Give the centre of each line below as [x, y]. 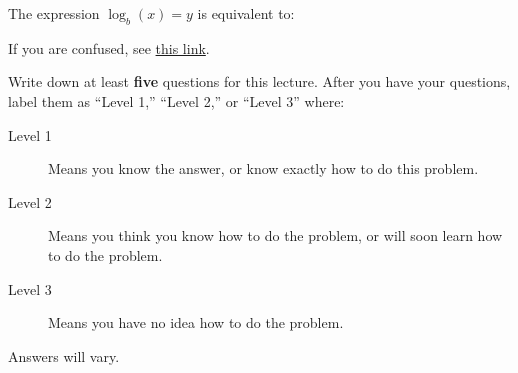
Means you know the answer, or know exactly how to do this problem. [263, 168]
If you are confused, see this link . [109, 47]
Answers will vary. [64, 355]
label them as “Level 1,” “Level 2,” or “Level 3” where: [176, 100]
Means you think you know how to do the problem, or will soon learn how [275, 235]
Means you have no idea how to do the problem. [196, 322]
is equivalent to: [246, 13]
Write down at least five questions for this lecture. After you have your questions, [259, 81]
